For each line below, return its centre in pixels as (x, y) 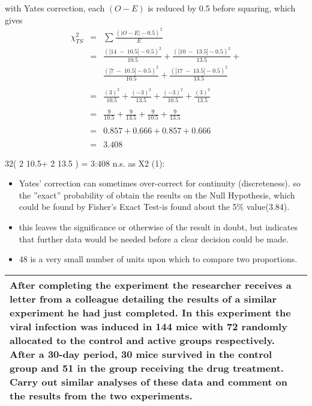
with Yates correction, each (55, 8)
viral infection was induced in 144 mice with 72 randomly (148, 326)
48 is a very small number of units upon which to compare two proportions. (158, 259)
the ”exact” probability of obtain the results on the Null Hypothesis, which (157, 195)
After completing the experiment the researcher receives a (151, 285)
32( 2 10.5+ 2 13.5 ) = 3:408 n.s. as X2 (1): (85, 163)
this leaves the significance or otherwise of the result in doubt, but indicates (158, 226)
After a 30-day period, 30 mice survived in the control (141, 354)
